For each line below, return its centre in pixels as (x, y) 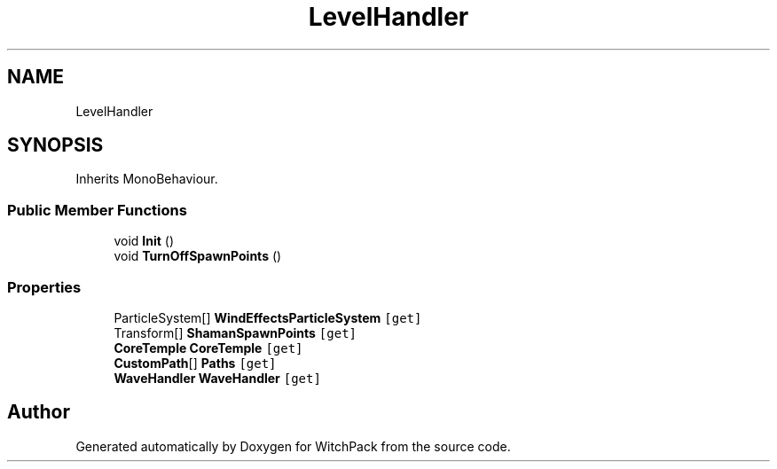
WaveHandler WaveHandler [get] (217, 378)
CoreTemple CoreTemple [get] (208, 348)
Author (39, 412)
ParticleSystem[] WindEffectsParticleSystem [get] (268, 317)
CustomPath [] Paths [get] (195, 363)
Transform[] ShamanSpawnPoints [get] (235, 332)
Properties (44, 287)
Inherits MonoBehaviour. (147, 179)
